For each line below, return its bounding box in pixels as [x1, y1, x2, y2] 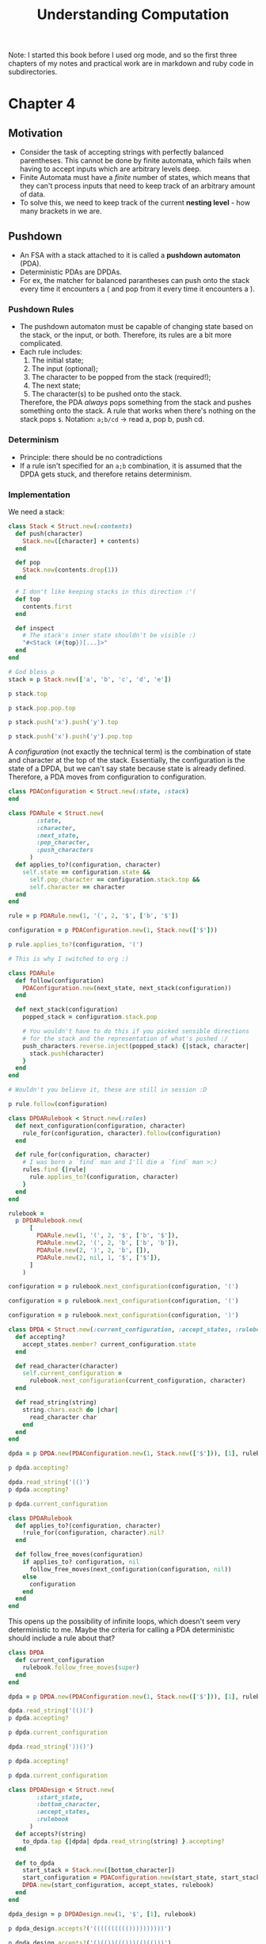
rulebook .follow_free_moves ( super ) [22, 1663, 140, 1671]
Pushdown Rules [8, 304, 74, 315]
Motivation [8, 126, 63, 140]
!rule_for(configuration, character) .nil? [22, 1529, 165, 1537]
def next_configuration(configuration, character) [15, 1122, 186, 1130]
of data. [19, 189, 46, 199]
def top [15, 595, 41, 603]
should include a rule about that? [8, 1633, 116, 1643]
